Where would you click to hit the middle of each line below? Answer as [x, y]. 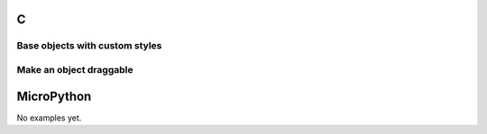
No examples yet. [49, 118]
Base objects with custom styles [89, 46]
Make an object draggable [75, 69]
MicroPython [54, 96]
